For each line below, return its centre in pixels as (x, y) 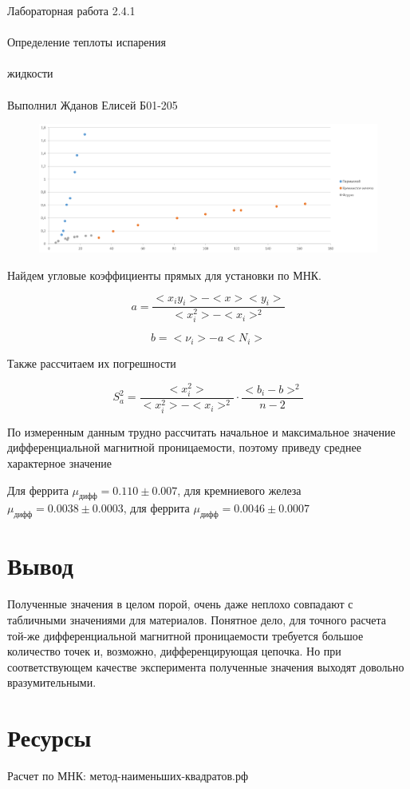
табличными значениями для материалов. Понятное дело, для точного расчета (197, 619)
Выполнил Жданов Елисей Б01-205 (93, 104)
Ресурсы (49, 737)
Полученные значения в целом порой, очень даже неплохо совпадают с (180, 604)
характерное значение (59, 463)
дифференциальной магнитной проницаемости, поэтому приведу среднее (184, 447)
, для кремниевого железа (239, 490)
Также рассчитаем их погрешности (92, 363)
